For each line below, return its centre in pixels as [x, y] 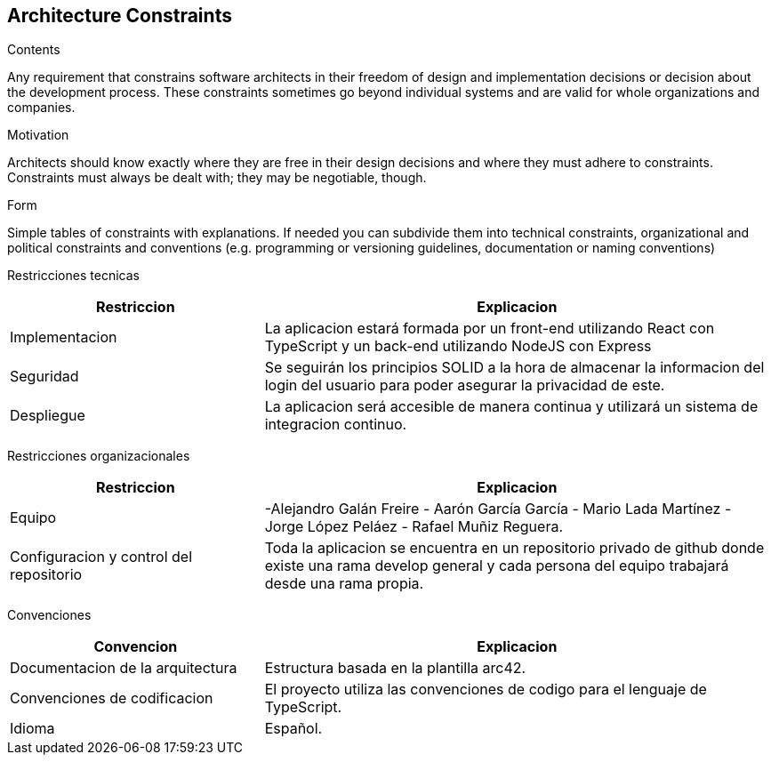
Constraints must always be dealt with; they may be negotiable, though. [217, 178]
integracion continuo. [336, 425]
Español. [293, 729]
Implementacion [64, 337]
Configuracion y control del [101, 557]
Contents [34, 50]
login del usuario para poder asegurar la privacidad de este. [465, 385]
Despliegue [48, 416]
